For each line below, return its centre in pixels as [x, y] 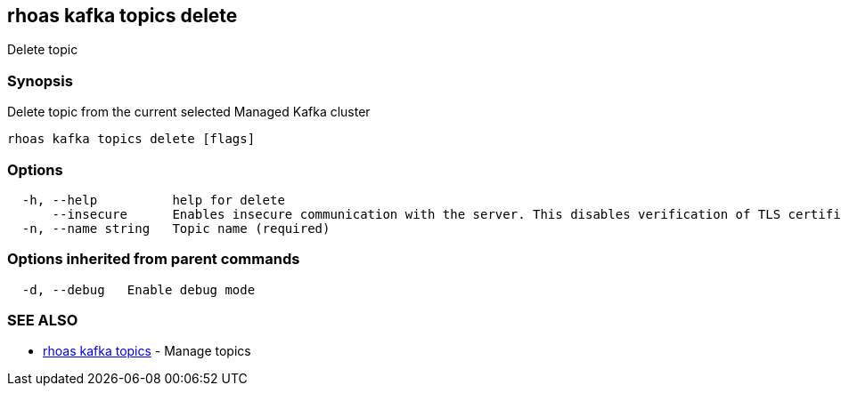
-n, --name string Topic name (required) [176, 228]
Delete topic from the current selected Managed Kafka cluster [189, 112]
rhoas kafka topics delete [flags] [131, 139]
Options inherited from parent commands [154, 259]
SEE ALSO [43, 321]
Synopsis [40, 80]
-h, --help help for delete [153, 200]
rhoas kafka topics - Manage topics [147, 351]
